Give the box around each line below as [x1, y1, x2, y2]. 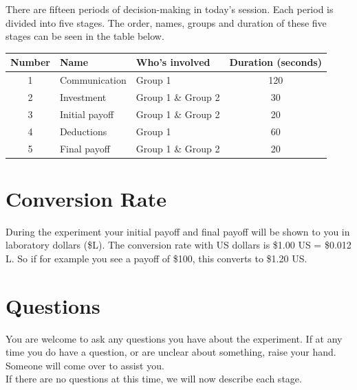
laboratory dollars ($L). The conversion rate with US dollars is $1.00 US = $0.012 [6, 238, 351, 252]
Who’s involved [136, 55, 210, 69]
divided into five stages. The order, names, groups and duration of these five [6, 15, 327, 30]
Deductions [59, 124, 107, 138]
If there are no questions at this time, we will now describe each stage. [6, 371, 302, 386]
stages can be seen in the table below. [6, 29, 164, 43]
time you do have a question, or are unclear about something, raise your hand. [6, 345, 336, 359]
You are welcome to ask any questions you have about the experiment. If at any [6, 331, 343, 345]
